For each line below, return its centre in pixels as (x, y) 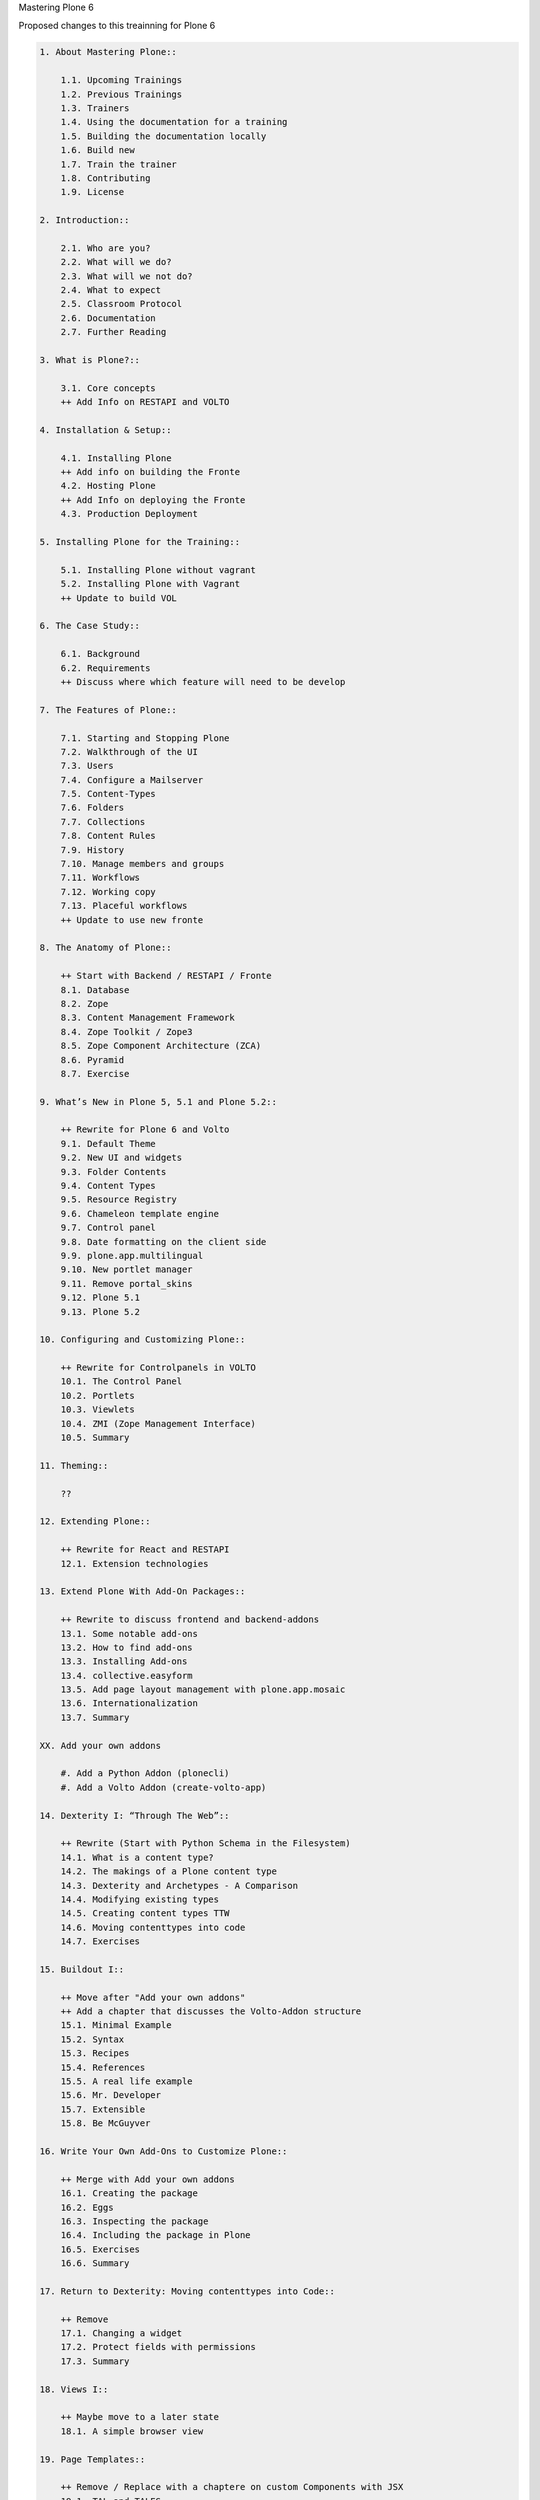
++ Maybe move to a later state (140, 2417)
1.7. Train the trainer (118, 164)
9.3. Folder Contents (113, 1171)
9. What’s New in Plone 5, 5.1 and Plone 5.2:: (158, 1101)
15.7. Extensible (103, 2109)
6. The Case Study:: (89, 626)
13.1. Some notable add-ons (129, 1633)
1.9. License (92, 192)
